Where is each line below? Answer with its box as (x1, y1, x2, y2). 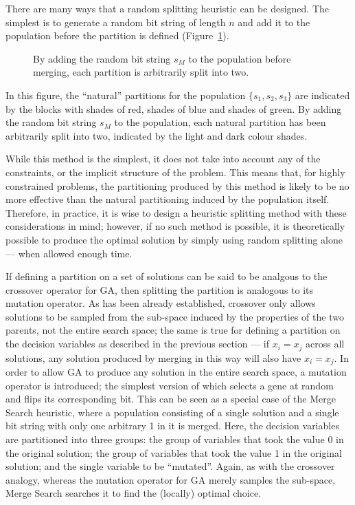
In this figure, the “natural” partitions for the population (5, 87, 246, 102)
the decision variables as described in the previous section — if (5, 336, 270, 351)
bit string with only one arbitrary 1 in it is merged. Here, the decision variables (5, 418, 339, 433)
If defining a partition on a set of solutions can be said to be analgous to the (5, 269, 328, 283)
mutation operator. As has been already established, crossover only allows (5, 296, 316, 310)
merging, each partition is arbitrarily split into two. (33, 65, 249, 79)
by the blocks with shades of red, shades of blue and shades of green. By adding (5, 101, 342, 116)
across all (306, 336, 345, 351)
